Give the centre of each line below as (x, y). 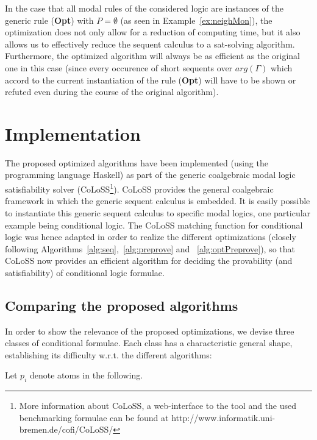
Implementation (73, 133)
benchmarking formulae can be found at (94, 417)
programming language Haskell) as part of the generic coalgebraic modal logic (150, 175)
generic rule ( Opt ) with (49, 20)
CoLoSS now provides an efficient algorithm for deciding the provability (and (149, 261)
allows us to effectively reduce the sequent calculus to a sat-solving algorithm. (150, 44)
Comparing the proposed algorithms (122, 305)
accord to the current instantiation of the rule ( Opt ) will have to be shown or (151, 80)
